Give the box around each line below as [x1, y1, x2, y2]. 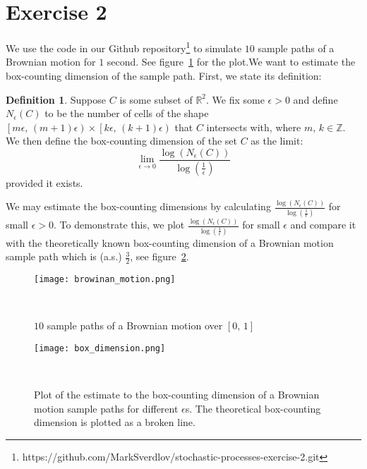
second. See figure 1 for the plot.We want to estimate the [107, 54, 356, 69]
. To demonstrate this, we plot [53, 217, 185, 232]
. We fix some [206, 92, 265, 106]
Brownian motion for [6, 54, 96, 69]
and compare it [290, 217, 356, 232]
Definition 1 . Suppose [6, 92, 107, 106]
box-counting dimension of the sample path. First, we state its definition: [6, 68, 322, 83]
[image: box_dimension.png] [34, 343, 166, 353]
